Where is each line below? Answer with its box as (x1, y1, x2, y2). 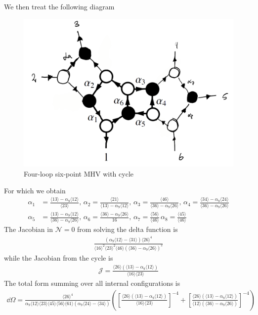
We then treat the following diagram (4, 1, 115, 11)
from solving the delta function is (77, 224, 178, 234)
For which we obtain (4, 185, 66, 195)
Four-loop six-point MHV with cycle (24, 168, 133, 179)
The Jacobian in (4, 224, 53, 234)
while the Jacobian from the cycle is (4, 252, 113, 263)
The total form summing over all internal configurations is (4, 278, 180, 288)
